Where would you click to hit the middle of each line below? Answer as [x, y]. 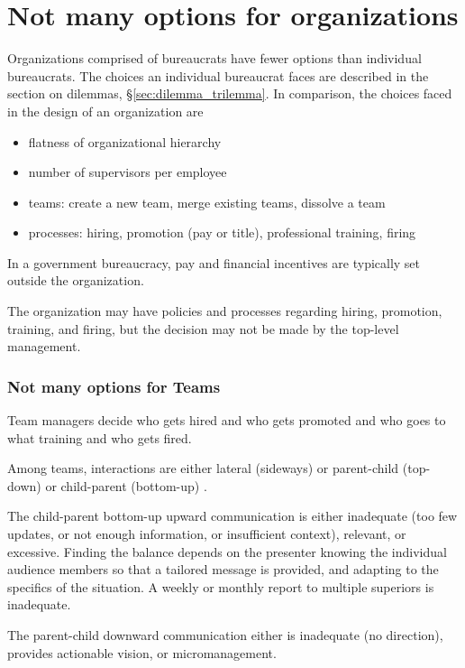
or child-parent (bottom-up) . [126, 485]
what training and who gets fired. [100, 437]
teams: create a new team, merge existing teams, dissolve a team [207, 202]
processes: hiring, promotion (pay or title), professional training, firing [222, 232]
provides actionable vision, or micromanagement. [142, 652]
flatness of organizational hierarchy [125, 141]
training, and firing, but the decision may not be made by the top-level [203, 328]
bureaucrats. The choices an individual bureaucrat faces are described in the [218, 75]
